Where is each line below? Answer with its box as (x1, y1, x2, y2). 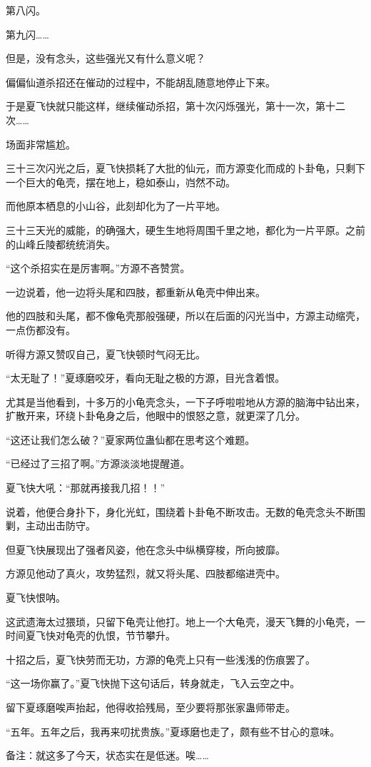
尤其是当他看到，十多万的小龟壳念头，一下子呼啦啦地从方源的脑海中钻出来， (6, 394, 365, 409)
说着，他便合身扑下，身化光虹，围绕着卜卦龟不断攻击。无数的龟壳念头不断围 (6, 504, 365, 519)
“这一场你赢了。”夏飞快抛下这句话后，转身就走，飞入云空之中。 (6, 676, 300, 691)
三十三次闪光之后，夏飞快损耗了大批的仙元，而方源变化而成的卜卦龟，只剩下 (6, 161, 365, 176)
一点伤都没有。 (6, 322, 76, 337)
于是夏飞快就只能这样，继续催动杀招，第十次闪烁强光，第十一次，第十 (6, 98, 335, 113)
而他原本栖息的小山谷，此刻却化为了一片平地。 (6, 198, 225, 213)
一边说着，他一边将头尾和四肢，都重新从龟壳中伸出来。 (6, 284, 265, 299)
